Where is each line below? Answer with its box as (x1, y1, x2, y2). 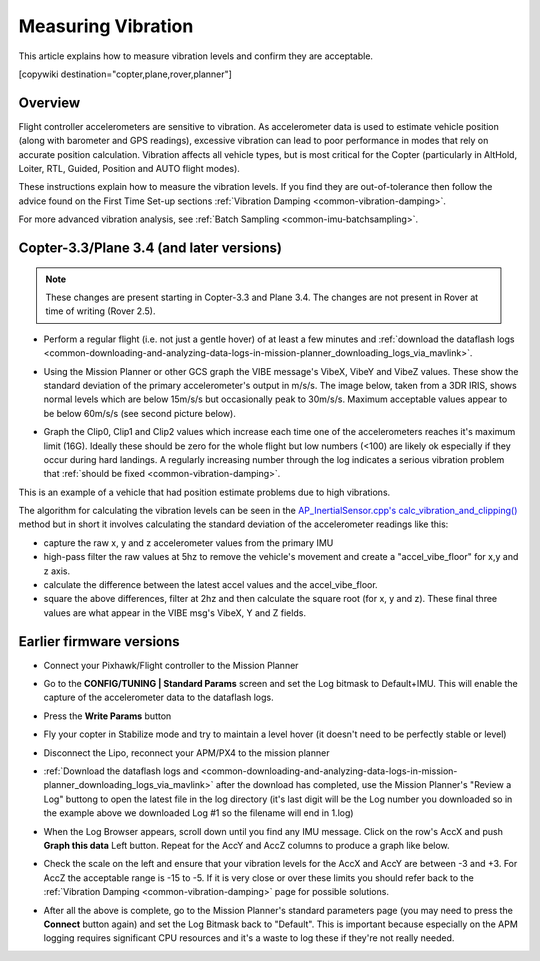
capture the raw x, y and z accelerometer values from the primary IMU (43, 536, 334, 549)
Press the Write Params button (43, 710, 172, 722)
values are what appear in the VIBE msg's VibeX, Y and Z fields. (43, 606, 307, 619)
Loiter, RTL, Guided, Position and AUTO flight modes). (18, 163, 240, 175)
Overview (18, 94, 81, 111)
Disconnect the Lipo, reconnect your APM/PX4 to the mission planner (43, 746, 330, 759)
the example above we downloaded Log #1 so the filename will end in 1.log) (43, 807, 354, 819)
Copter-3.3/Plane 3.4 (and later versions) (18, 240, 282, 256)
